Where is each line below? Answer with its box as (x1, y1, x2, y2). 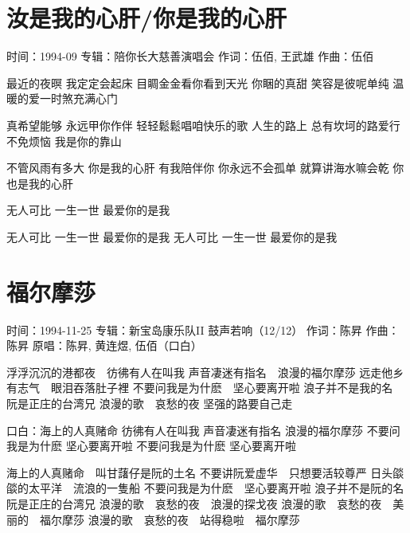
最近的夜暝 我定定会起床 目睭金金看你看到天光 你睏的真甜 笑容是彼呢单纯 (6, 74, 389, 91)
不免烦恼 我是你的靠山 (6, 132, 122, 149)
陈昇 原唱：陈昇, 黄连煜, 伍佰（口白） (6, 337, 202, 354)
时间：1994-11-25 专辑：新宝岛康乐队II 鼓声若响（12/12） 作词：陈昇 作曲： (6, 321, 400, 338)
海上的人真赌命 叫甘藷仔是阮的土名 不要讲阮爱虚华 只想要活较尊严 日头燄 (6, 464, 404, 480)
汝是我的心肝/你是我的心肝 (6, 2, 287, 34)
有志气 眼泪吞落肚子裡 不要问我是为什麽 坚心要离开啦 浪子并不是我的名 (6, 379, 393, 396)
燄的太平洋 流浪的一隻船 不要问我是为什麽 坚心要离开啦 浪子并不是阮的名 (6, 480, 404, 496)
